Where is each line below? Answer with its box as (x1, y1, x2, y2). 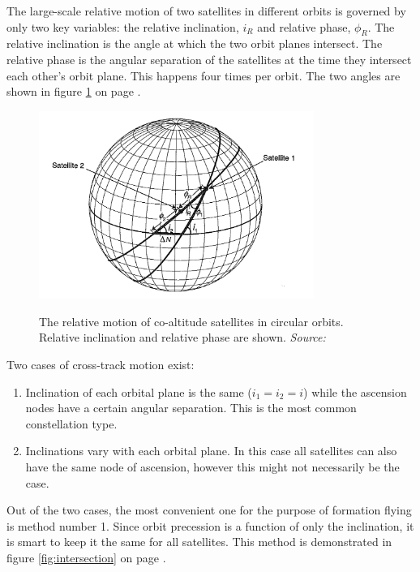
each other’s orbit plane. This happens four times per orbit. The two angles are (6, 67, 401, 84)
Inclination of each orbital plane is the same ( (25, 383, 252, 400)
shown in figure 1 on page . (6, 83, 141, 100)
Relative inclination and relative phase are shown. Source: (39, 329, 326, 346)
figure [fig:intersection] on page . (6, 549, 166, 566)
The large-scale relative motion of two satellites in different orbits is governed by (6, 2, 406, 19)
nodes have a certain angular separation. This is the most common (25, 399, 357, 416)
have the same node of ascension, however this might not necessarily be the (25, 458, 400, 475)
